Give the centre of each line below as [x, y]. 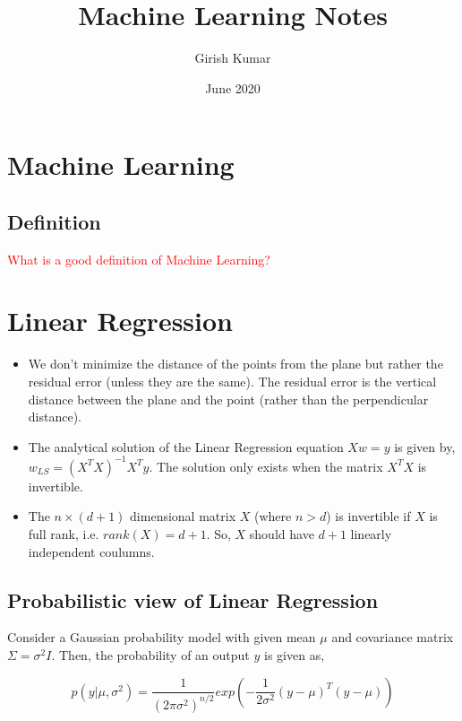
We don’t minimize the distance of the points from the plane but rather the [235, 364]
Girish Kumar [233, 58]
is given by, [425, 446]
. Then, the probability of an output [150, 655]
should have [282, 534]
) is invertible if [368, 516]
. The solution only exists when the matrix [266, 466]
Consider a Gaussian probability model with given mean [162, 637]
